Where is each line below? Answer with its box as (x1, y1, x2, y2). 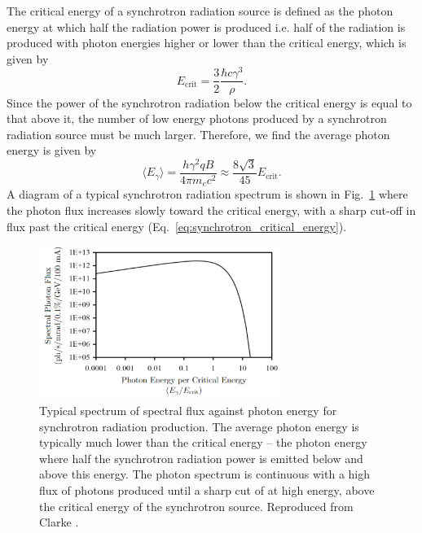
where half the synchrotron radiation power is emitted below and (39, 449, 363, 466)
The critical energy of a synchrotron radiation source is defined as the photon (7, 2, 393, 19)
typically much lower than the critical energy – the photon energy (39, 434, 367, 451)
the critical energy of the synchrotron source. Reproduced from (39, 497, 354, 514)
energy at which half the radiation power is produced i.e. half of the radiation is (7, 18, 406, 35)
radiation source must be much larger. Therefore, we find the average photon (7, 125, 390, 142)
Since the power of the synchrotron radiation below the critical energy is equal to (7, 94, 412, 111)
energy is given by (7, 142, 97, 159)
